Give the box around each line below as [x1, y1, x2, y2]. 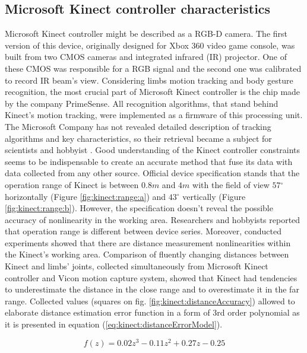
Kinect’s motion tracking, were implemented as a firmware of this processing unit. [5, 109, 303, 121]
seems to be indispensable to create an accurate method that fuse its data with [5, 155, 293, 167]
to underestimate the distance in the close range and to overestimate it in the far [5, 283, 299, 295]
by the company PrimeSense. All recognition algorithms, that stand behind [5, 97, 278, 109]
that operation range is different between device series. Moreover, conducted [5, 225, 281, 237]
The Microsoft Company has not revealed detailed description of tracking [5, 120, 271, 132]
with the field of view [192, 178, 270, 190]
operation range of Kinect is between [5, 178, 139, 190]
